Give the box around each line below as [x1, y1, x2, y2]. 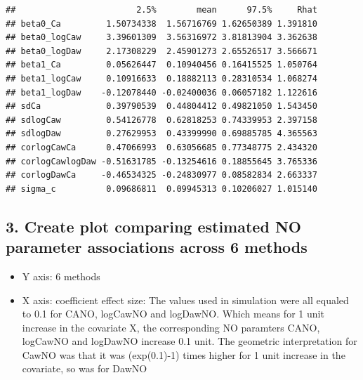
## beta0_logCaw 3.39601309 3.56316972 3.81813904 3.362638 [6, 32, 317, 43]
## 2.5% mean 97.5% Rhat [6, 5, 317, 15]
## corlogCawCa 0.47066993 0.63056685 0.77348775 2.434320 [6, 142, 317, 152]
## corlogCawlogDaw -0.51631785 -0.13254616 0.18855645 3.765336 [6, 156, 317, 166]
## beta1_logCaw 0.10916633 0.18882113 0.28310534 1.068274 [6, 73, 317, 84]
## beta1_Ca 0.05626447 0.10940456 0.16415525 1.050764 [6, 60, 317, 70]
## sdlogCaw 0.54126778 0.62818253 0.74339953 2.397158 [6, 114, 317, 125]
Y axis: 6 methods [22, 268, 100, 283]
